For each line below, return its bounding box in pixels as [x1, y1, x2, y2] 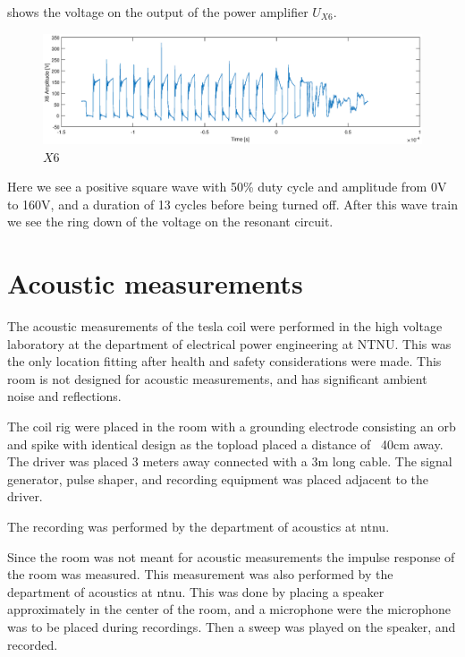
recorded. [7, 635, 58, 653]
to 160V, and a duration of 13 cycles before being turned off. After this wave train [7, 194, 458, 213]
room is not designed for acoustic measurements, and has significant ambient [7, 369, 427, 388]
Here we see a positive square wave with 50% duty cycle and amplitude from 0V [7, 177, 447, 196]
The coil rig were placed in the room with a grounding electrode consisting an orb [7, 417, 456, 436]
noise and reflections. [7, 387, 122, 405]
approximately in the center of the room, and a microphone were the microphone [7, 600, 452, 619]
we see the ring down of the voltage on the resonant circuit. [7, 212, 334, 231]
